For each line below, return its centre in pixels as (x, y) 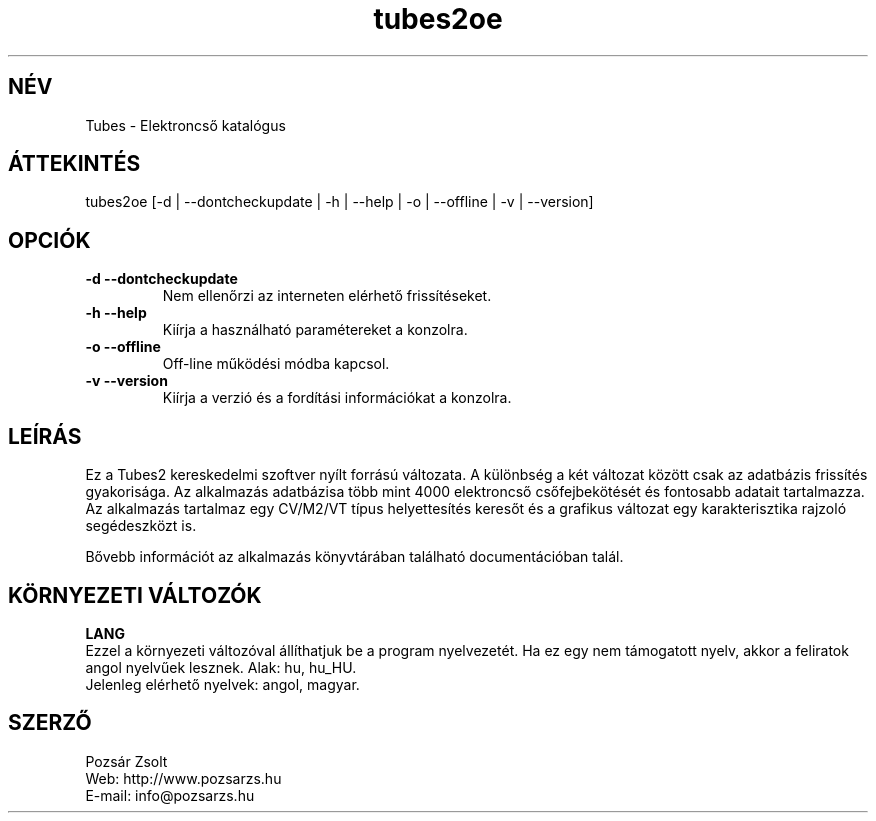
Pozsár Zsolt (126, 761)
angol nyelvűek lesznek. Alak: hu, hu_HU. (221, 667)
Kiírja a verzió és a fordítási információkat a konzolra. (337, 398)
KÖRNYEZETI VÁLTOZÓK (135, 595)
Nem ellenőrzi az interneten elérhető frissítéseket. (327, 296)
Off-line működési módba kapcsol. (276, 364)
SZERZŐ (50, 723)
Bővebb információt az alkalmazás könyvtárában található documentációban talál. (354, 557)
